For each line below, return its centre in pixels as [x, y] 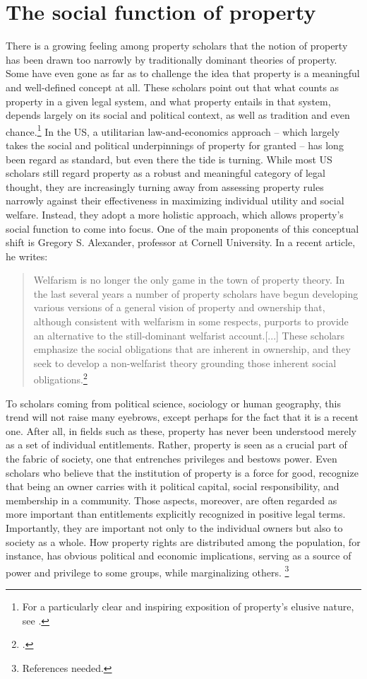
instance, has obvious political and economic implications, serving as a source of [179, 556]
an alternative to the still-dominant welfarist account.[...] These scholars [189, 335]
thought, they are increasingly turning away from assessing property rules [165, 186]
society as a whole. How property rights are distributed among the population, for [183, 541]
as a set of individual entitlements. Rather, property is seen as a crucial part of [176, 445]
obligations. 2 [60, 378]
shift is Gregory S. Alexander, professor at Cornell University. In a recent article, [181, 242]
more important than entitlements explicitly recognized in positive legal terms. [176, 514]
